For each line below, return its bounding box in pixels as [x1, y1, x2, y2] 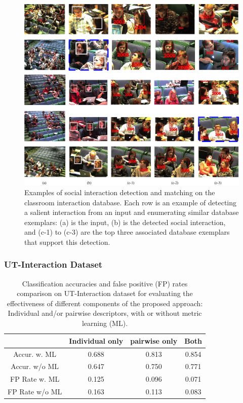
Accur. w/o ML [11, 361, 59, 372]
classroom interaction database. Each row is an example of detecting [24, 197, 237, 207]
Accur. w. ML [13, 348, 56, 359]
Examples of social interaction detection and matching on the [24, 187, 215, 197]
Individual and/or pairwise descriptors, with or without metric [8, 308, 202, 318]
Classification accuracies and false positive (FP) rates [22, 278, 188, 288]
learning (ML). [82, 318, 128, 328]
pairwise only [130, 335, 178, 346]
